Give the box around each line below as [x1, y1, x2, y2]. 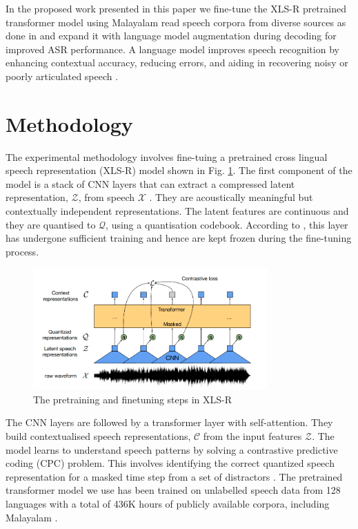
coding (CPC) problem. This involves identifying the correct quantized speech [6, 456, 335, 470]
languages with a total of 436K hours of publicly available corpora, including [6, 497, 330, 511]
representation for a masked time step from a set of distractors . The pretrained [6, 469, 343, 483]
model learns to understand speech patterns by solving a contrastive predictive [6, 442, 338, 456]
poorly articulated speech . [6, 68, 119, 83]
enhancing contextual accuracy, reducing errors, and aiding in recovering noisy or [6, 55, 348, 70]
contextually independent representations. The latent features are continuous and [6, 204, 349, 218]
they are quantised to [6, 217, 96, 231]
